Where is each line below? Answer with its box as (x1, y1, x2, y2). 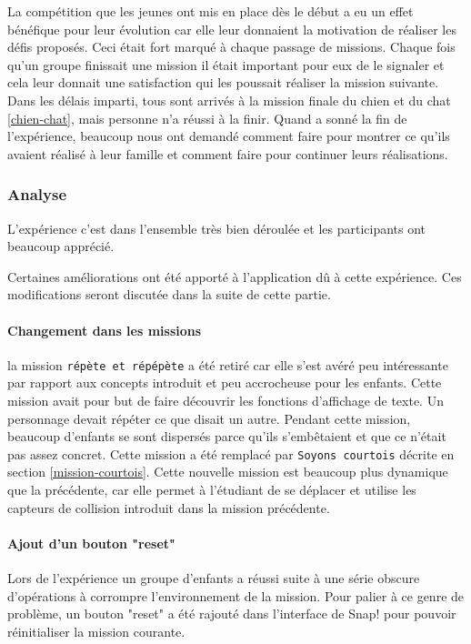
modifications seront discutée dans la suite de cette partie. (7, 285, 331, 304)
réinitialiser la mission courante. (7, 621, 185, 640)
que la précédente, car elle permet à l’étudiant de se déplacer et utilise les (7, 480, 416, 499)
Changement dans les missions (7, 320, 202, 339)
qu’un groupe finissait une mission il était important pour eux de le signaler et (7, 55, 445, 74)
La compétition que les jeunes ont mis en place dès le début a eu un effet (7, 2, 414, 20)
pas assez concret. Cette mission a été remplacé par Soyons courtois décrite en (7, 444, 455, 463)
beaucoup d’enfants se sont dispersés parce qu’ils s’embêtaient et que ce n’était (7, 427, 446, 446)
